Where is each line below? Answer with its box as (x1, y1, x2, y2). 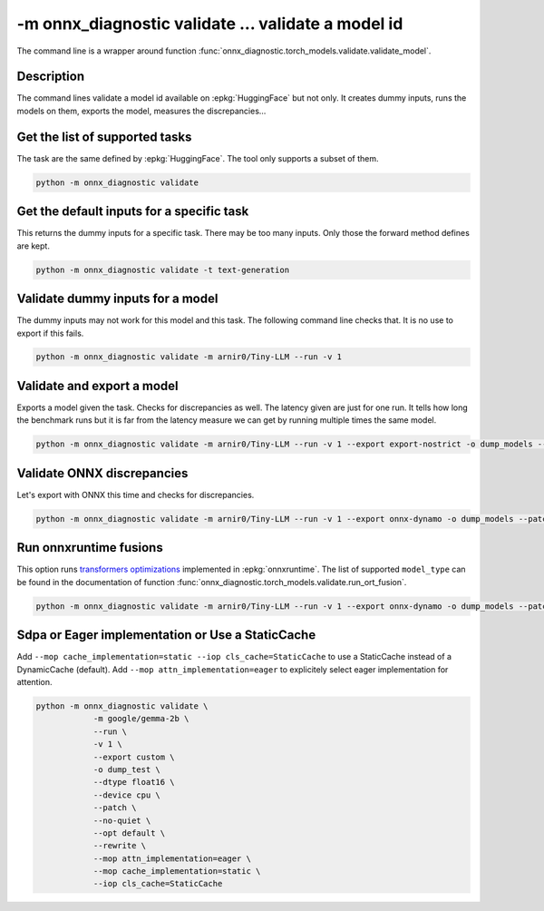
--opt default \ (92, 828, 166, 838)
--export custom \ (92, 751, 176, 762)
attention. (16, 677, 53, 687)
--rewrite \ (92, 840, 147, 851)
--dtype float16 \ (92, 777, 176, 788)
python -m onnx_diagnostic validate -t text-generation (35, 264, 290, 275)
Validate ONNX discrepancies (16, 465, 189, 481)
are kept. (16, 240, 50, 251)
